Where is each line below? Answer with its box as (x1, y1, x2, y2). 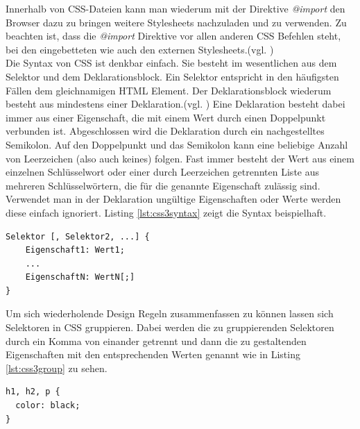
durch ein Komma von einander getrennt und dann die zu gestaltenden (6, 333, 307, 348)
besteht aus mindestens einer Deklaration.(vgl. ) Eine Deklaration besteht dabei (6, 96, 345, 111)
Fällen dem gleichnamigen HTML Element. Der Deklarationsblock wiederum (6, 83, 332, 97)
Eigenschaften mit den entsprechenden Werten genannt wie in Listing (6, 347, 300, 362)
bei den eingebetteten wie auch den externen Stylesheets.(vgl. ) (6, 42, 274, 56)
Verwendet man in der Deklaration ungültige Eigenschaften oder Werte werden (6, 192, 341, 206)
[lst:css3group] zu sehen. (6, 360, 108, 375)
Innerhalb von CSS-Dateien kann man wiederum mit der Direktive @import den (6, 1, 345, 15)
